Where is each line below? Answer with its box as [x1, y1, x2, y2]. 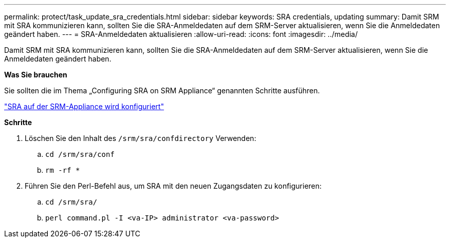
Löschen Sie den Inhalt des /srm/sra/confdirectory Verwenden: [25, 134, 256, 143]
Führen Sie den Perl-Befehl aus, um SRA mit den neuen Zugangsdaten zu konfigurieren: [25, 181, 322, 190]
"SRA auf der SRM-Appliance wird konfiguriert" [4, 102, 164, 111]
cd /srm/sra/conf [45, 150, 115, 158]
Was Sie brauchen [4, 70, 67, 79]
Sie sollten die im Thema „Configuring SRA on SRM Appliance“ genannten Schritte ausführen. [4, 86, 320, 95]
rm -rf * [45, 166, 80, 174]
